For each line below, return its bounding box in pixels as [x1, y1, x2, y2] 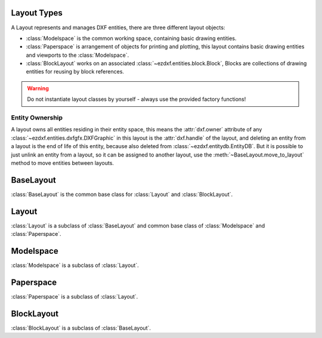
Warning [27, 84, 49, 92]
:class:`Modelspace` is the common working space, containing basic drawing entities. [26, 35, 237, 42]
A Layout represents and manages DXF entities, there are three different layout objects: [11, 24, 225, 31]
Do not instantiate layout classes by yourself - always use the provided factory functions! [27, 96, 246, 103]
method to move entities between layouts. [11, 159, 114, 167]
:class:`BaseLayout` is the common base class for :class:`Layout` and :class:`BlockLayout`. [11, 190, 233, 198]
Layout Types [11, 8, 63, 18]
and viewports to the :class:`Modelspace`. [26, 51, 129, 59]
